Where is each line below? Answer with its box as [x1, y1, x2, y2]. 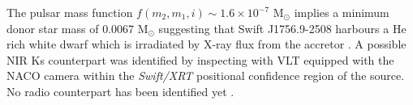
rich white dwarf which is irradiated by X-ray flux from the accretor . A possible [6, 36, 407, 52]
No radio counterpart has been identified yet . [6, 82, 234, 99]
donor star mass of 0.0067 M [6, 19, 148, 36]
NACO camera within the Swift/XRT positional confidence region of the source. [6, 67, 405, 84]
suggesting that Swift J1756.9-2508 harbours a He [158, 19, 407, 36]
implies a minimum [294, 4, 389, 20]
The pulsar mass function [6, 4, 133, 20]
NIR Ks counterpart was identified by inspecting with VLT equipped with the [6, 51, 394, 68]
